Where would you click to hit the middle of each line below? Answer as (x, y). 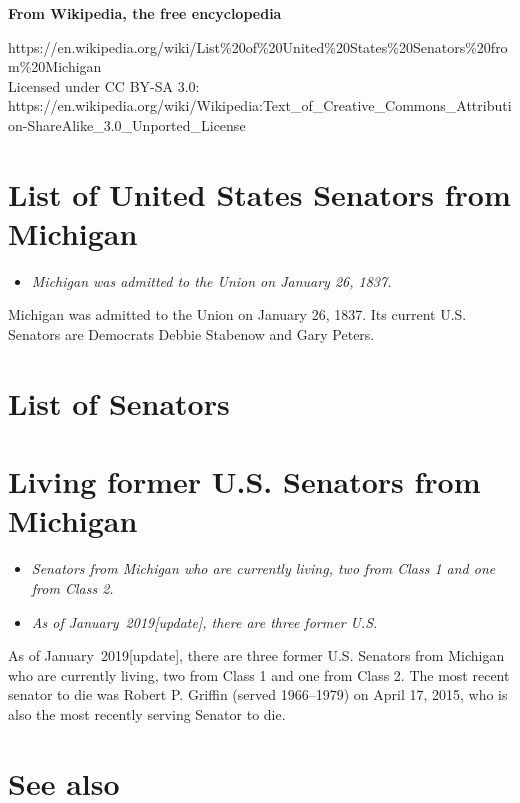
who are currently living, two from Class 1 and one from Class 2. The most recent (259, 674)
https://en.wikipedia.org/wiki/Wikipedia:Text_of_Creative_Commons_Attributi (260, 105)
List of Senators (119, 402)
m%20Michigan (55, 66)
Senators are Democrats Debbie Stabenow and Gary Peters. (191, 334)
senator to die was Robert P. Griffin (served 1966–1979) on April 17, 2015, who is (258, 694)
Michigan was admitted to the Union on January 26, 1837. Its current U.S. (237, 314)
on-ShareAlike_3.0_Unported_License (127, 124)
